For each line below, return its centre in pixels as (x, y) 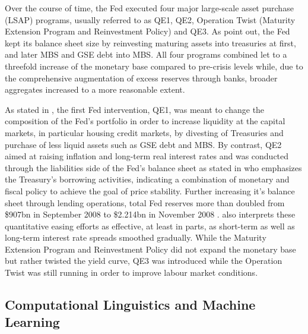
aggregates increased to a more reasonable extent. (95, 89)
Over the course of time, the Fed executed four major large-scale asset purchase (149, 8)
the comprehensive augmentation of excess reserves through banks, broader (141, 78)
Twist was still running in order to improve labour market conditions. (131, 272)
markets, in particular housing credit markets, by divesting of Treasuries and (144, 132)
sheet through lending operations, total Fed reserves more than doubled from (145, 202)
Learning (32, 322)
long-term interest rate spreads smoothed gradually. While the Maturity (136, 237)
